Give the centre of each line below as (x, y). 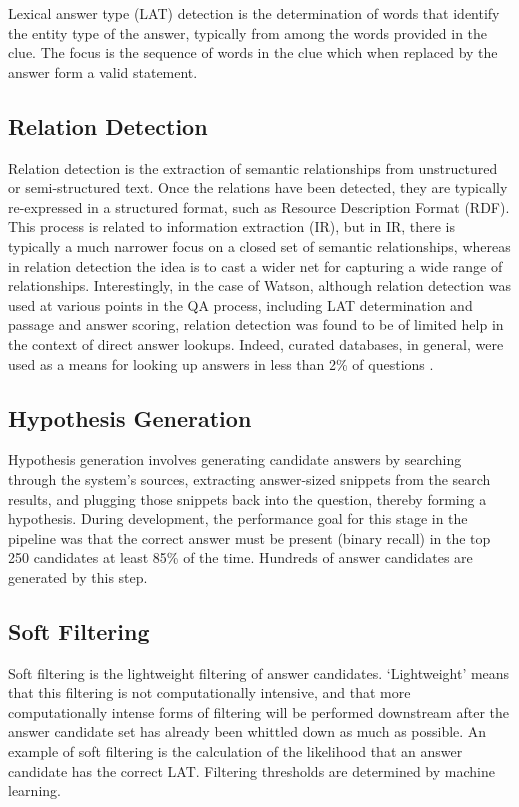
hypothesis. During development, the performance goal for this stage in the (238, 518)
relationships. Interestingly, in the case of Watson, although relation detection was (260, 285)
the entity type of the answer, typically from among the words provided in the (248, 32)
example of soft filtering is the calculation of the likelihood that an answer (235, 751)
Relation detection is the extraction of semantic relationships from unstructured (253, 167)
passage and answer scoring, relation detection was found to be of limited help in (256, 324)
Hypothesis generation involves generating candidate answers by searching (235, 459)
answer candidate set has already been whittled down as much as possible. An (247, 731)
